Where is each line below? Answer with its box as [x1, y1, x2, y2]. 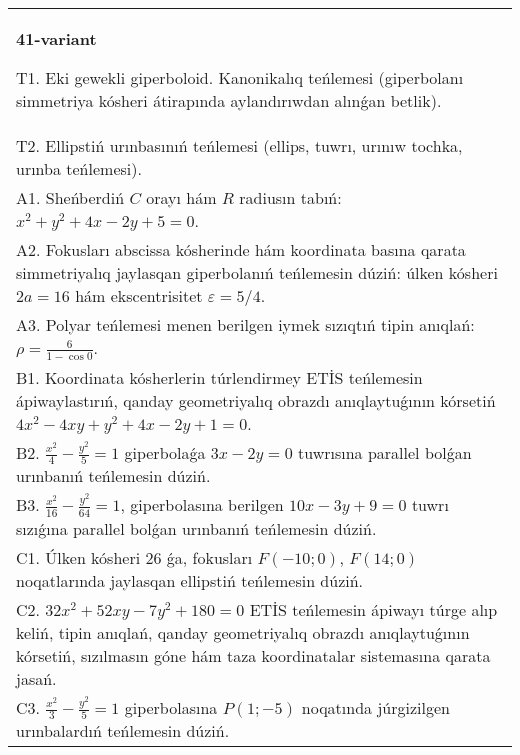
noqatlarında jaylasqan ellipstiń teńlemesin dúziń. [16, 568, 364, 592]
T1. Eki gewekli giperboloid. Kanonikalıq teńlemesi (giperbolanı [16, 66, 464, 89]
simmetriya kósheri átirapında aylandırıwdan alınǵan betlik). [16, 89, 442, 112]
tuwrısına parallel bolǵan [298, 440, 472, 464]
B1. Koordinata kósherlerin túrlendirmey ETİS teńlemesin [16, 365, 423, 389]
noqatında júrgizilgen [301, 695, 450, 719]
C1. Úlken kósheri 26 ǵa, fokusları [16, 545, 253, 569]
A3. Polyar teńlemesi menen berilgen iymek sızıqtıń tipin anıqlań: [16, 313, 475, 336]
